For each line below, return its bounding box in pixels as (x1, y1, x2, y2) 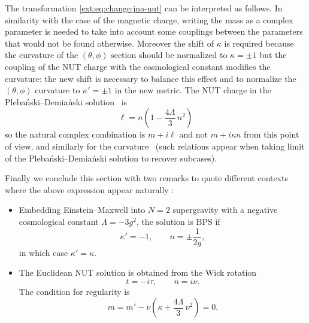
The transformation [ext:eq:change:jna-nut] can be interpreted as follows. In (5, 2, 283, 14)
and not (179, 128, 208, 141)
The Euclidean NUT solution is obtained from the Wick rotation (19, 266, 257, 279)
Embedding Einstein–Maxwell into (19, 203, 146, 216)
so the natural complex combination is (5, 128, 146, 141)
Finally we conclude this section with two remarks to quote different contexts (5, 172, 289, 184)
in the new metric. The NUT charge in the (114, 84, 271, 96)
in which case (19, 246, 68, 258)
